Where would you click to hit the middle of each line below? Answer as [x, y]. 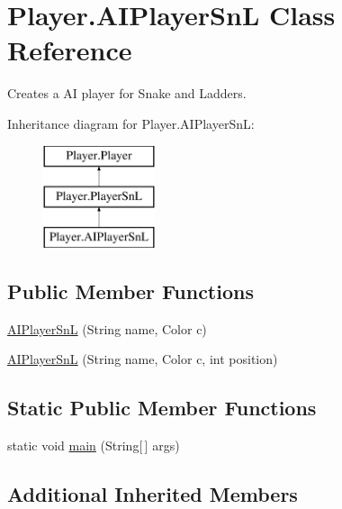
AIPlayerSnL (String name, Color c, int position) [143, 359]
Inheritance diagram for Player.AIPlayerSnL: [131, 123]
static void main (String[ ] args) [94, 445]
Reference [70, 50]
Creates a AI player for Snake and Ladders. [127, 93]
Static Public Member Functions [162, 408]
